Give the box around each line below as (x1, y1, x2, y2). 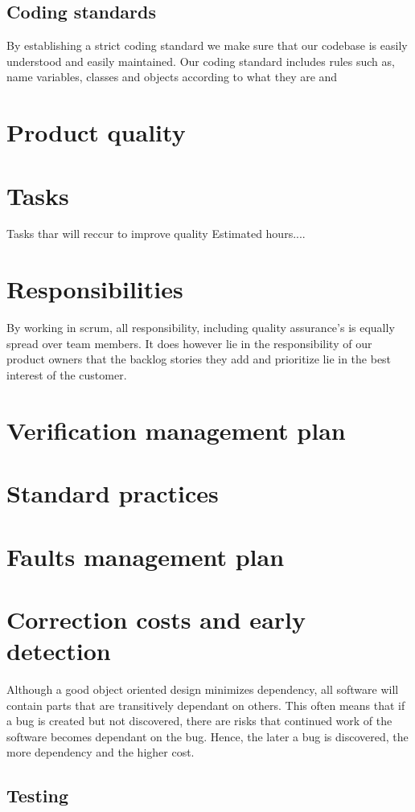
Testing (6, 783, 68, 808)
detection (6, 634, 111, 667)
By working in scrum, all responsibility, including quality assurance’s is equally (6, 319, 395, 336)
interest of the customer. (6, 366, 127, 383)
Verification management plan (6, 413, 346, 446)
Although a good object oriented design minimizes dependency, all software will (6, 681, 399, 698)
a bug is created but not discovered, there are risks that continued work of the (6, 712, 392, 729)
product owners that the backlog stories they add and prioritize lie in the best (6, 351, 392, 367)
